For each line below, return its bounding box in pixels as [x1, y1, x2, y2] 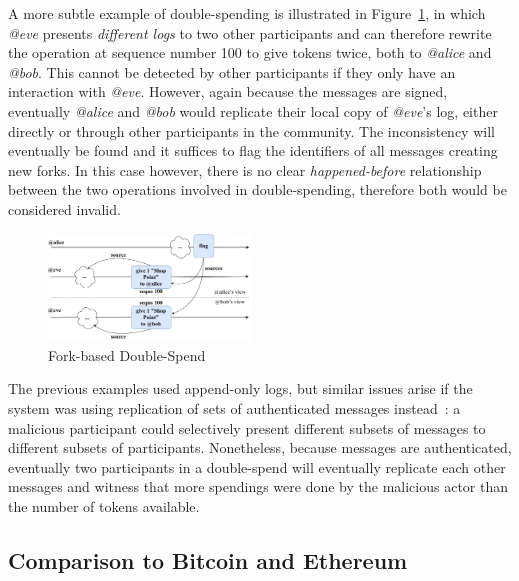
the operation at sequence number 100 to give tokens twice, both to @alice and [8, 42, 492, 63]
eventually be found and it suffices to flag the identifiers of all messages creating [8, 140, 498, 161]
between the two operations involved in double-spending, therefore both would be [8, 179, 507, 200]
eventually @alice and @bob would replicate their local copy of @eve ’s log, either [8, 100, 498, 121]
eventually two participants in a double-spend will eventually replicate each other [8, 456, 506, 477]
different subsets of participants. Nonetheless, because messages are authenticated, [8, 437, 512, 458]
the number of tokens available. [8, 496, 200, 516]
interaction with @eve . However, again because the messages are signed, [8, 81, 448, 102]
